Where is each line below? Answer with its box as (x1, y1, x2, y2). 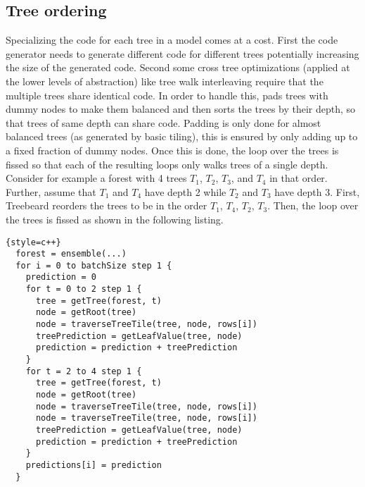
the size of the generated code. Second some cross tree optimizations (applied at (6, 60, 350, 75)
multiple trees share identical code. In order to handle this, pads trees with (6, 87, 328, 102)
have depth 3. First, (274, 184, 360, 199)
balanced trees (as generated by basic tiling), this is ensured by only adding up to (6, 129, 358, 144)
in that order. (269, 171, 328, 185)
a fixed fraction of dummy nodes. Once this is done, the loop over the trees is (6, 142, 339, 157)
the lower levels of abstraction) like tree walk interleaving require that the (6, 73, 324, 88)
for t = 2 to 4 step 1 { (25, 366, 142, 376)
